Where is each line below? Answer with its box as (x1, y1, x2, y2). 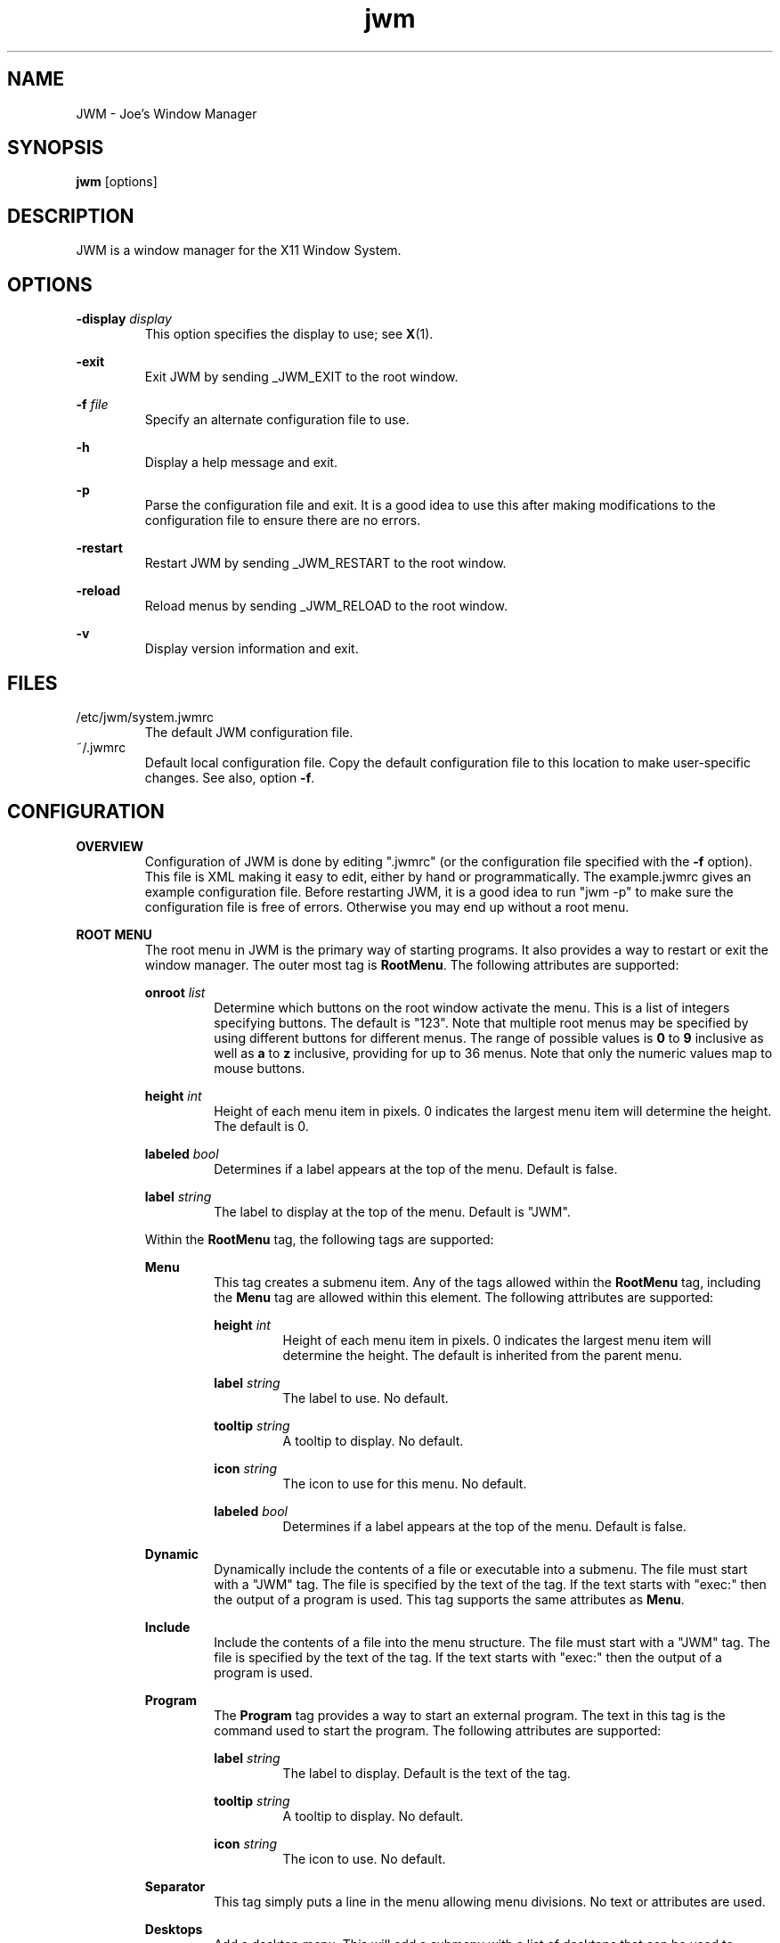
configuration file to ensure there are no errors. (144, 512, 421, 529)
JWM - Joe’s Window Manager (76, 105, 257, 121)
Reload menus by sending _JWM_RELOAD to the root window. (144, 598, 508, 614)
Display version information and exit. (144, 641, 359, 657)
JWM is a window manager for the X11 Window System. (76, 242, 402, 258)
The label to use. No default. (282, 1390, 449, 1406)
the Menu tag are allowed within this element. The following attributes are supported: (214, 1289, 714, 1305)
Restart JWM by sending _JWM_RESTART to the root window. (144, 555, 507, 571)
